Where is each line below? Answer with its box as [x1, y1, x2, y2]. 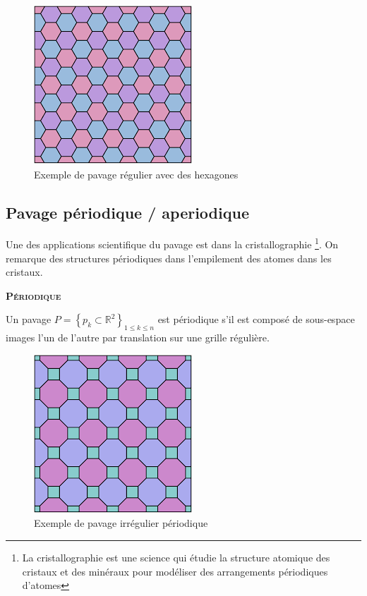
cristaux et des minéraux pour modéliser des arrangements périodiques [22, 564, 328, 578]
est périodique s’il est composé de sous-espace [157, 312, 355, 327]
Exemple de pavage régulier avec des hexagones [34, 166, 239, 181]
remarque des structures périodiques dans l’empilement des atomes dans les [6, 250, 332, 265]
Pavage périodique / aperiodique [6, 201, 249, 223]
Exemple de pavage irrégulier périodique [34, 516, 208, 530]
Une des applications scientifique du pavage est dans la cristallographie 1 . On [6, 235, 339, 252]
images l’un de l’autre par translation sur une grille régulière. [6, 330, 270, 345]
